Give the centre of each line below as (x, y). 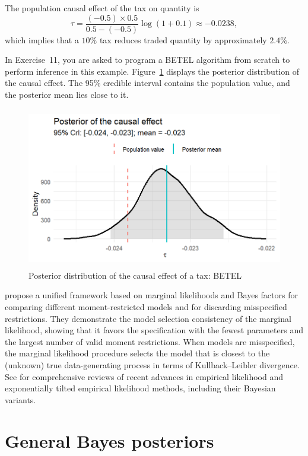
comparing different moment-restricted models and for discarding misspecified (146, 307)
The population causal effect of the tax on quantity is (102, 8)
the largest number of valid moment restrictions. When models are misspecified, (150, 341)
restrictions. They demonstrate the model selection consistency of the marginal (148, 318)
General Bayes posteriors (109, 440)
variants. (20, 399)
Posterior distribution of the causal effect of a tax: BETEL (135, 275)
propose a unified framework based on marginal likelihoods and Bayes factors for (151, 295)
